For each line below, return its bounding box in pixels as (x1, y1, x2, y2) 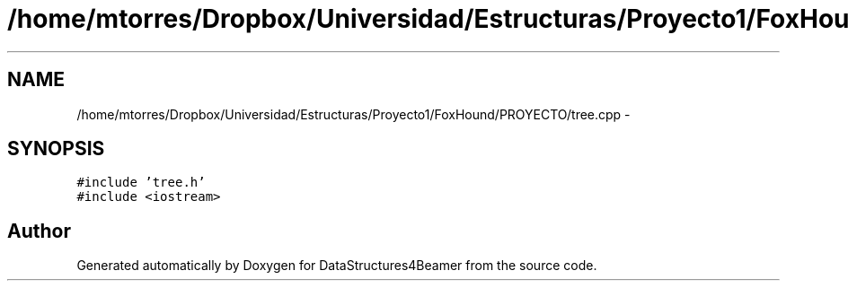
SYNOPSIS (7, 137, 105, 161)
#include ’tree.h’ (76, 175, 206, 190)
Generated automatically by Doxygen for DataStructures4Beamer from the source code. (76, 257, 597, 274)
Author (7, 219, 71, 242)
